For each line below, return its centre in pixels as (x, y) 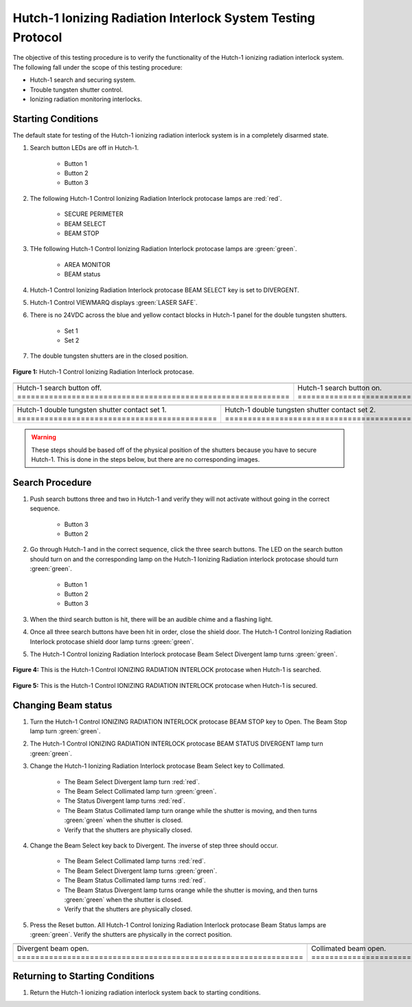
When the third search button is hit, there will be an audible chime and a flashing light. (151, 619)
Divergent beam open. (53, 948)
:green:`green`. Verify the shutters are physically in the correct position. (131, 935)
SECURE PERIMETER (94, 214)
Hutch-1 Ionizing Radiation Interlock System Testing (164, 18)
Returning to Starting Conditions (83, 976)
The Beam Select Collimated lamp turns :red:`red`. (135, 861)
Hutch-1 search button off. (59, 388)
